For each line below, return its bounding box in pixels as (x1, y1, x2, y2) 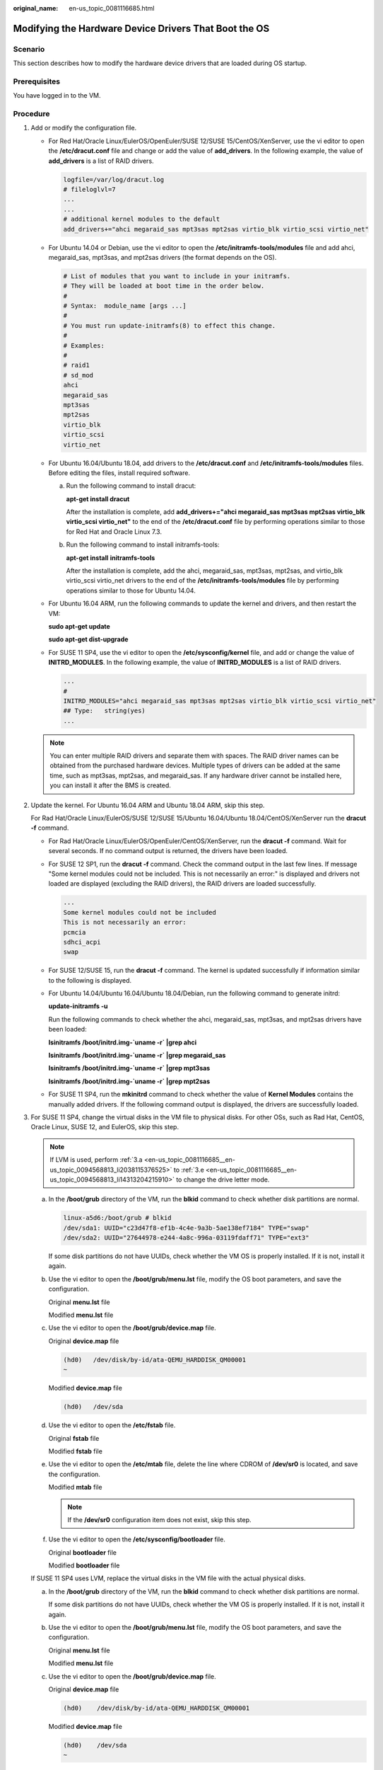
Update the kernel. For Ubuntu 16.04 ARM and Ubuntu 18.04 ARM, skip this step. (30, 801, 265, 809)
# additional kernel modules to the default (63, 215, 220, 223)
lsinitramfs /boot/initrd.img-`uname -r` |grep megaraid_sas (48, 1051, 226, 1060)
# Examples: (63, 341, 105, 350)
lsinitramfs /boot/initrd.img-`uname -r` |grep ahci (48, 1038, 197, 1046)
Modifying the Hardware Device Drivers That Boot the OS (13, 22, 270, 35)
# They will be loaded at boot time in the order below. (63, 282, 265, 290)
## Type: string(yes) (63, 707, 146, 715)
